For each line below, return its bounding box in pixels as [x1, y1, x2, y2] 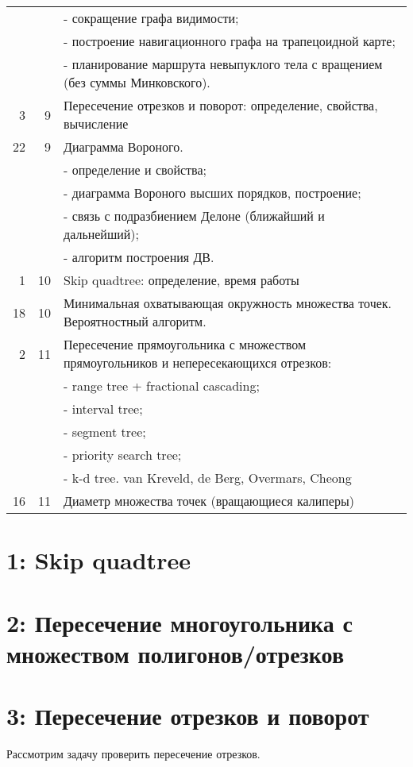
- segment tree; [64, 422, 146, 441]
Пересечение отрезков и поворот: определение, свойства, [64, 96, 378, 114]
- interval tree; [64, 399, 143, 418]
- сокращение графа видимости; [64, 9, 239, 27]
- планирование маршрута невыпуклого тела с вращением [64, 55, 383, 73]
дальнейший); [64, 225, 140, 243]
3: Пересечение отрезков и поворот [6, 700, 369, 732]
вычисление [64, 114, 129, 133]
